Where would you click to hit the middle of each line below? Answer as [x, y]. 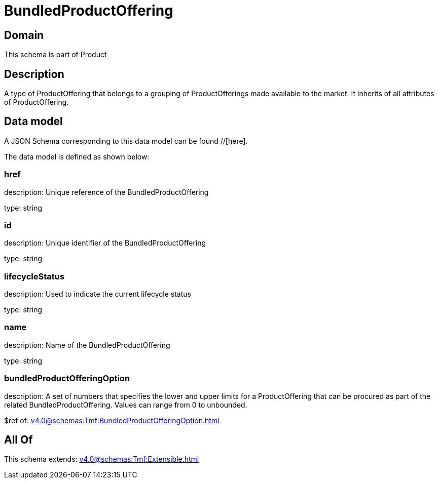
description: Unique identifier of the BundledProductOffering [105, 243]
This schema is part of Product [56, 55]
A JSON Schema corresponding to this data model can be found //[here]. [126, 141]
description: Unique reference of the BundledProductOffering [106, 192]
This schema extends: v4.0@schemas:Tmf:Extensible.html [102, 459]
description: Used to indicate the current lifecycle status [98, 294]
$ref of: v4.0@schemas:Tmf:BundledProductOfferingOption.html [112, 420]
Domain [24, 35]
